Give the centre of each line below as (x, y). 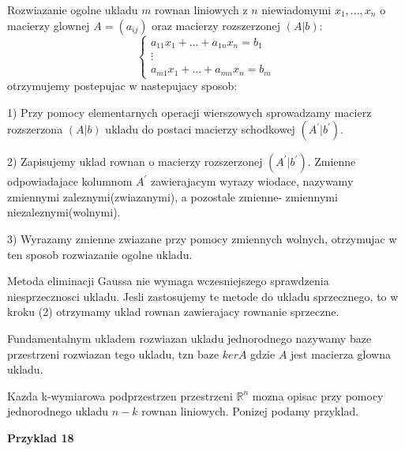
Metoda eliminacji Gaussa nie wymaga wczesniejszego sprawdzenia (168, 281)
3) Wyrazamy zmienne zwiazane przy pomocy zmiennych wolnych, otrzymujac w (202, 239)
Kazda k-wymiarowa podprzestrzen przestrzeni (120, 395)
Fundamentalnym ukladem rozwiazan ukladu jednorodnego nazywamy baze (189, 338)
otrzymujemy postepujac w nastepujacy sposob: (122, 86)
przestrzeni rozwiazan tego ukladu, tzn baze (113, 353)
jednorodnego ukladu (58, 411)
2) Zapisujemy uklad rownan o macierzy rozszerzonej (135, 162)
